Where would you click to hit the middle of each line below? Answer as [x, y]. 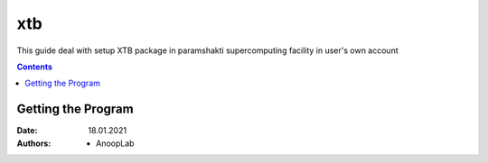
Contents [35, 67]
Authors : [34, 143]
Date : [27, 131]
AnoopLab [115, 143]
